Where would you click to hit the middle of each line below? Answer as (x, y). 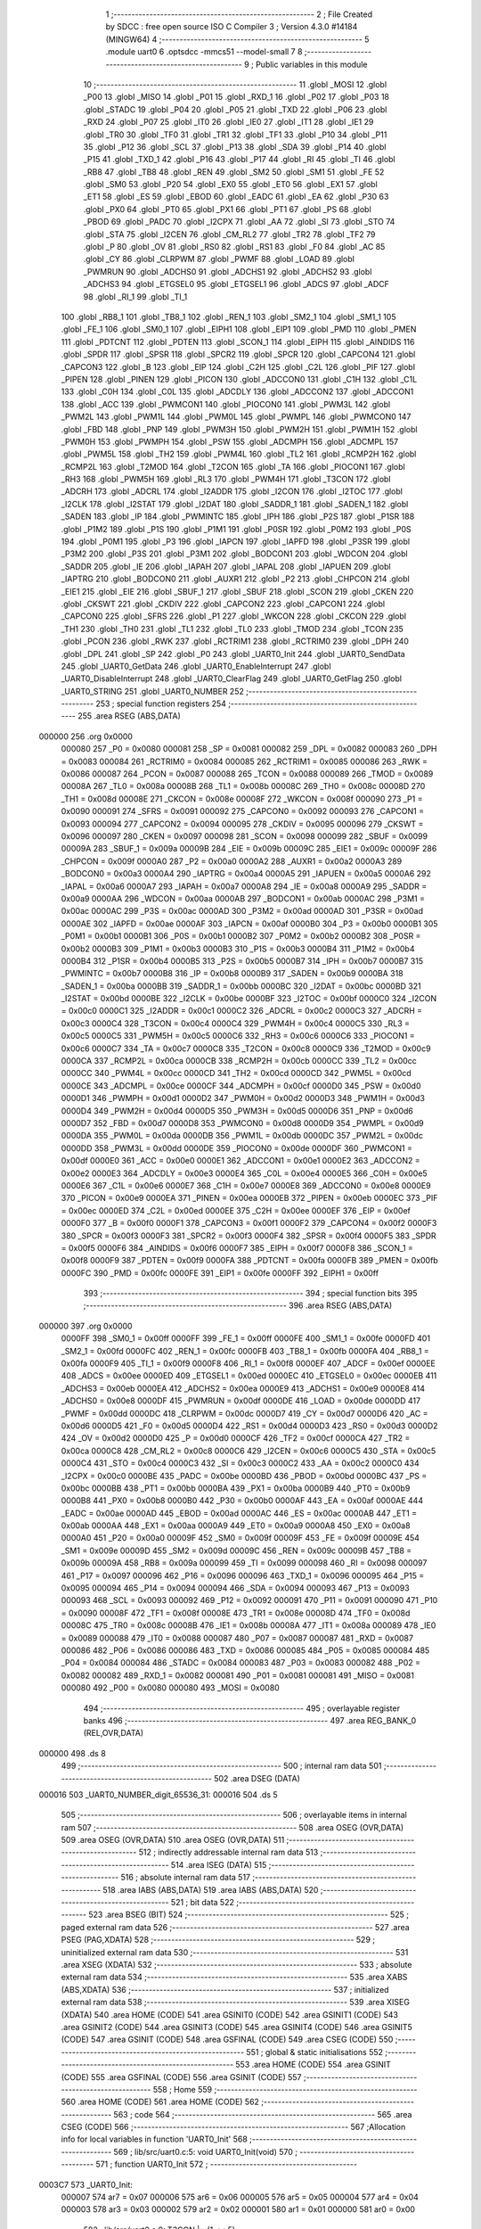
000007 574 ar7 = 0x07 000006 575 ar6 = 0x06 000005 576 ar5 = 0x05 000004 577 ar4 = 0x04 (240, 2197)
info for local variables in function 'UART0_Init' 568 (155, 2139)
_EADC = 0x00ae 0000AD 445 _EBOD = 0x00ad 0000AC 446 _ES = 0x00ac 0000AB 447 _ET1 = (239, 1513)
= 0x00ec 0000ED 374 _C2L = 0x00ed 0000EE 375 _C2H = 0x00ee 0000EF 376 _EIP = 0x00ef (236, 1210)
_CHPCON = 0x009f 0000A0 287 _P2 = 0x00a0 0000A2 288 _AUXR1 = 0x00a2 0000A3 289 (232, 861)
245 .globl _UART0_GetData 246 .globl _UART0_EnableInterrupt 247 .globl (196, 666)
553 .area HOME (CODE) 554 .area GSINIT (314, 2065)
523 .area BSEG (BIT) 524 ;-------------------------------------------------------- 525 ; (249, 1915)
